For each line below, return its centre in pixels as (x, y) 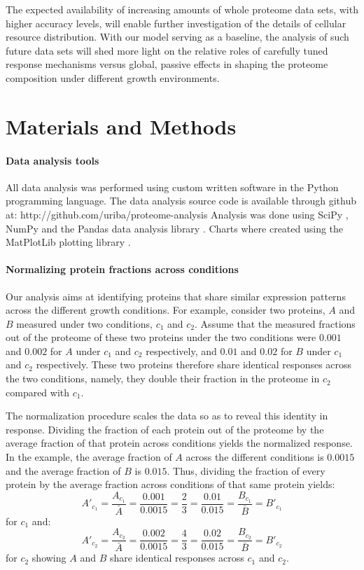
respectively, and (181, 350)
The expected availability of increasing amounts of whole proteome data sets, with (182, 9)
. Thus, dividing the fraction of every (246, 470)
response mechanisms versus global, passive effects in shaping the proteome (167, 64)
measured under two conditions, (84, 323)
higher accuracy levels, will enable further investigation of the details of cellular (176, 23)
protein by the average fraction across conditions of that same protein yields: (170, 484)
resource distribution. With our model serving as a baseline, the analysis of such (177, 37)
